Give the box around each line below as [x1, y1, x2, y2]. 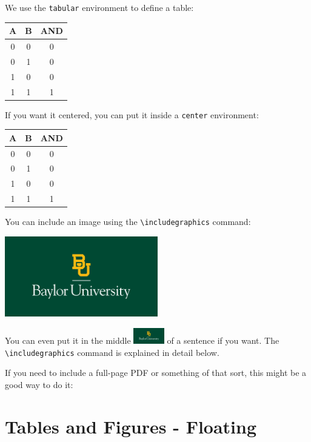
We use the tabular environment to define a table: [5, 1, 194, 13]
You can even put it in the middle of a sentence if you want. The [5, 334, 279, 347]
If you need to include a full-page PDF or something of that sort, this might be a [5, 366, 307, 379]
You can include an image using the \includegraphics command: [5, 215, 251, 228]
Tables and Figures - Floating [5, 414, 257, 438]
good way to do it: [5, 378, 73, 390]
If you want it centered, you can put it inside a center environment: [5, 108, 259, 121]
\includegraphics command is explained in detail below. [5, 346, 219, 358]
